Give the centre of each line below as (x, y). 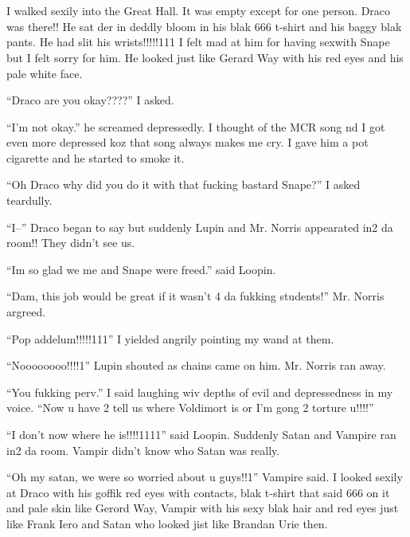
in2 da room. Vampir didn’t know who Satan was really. (143, 450)
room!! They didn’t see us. (71, 243)
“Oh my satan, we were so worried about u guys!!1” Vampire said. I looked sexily (205, 477)
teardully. (29, 200)
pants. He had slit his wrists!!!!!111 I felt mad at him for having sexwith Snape (198, 42)
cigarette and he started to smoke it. (96, 157)
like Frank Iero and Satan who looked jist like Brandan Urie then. (167, 523)
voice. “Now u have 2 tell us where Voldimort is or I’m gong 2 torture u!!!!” (190, 408)
